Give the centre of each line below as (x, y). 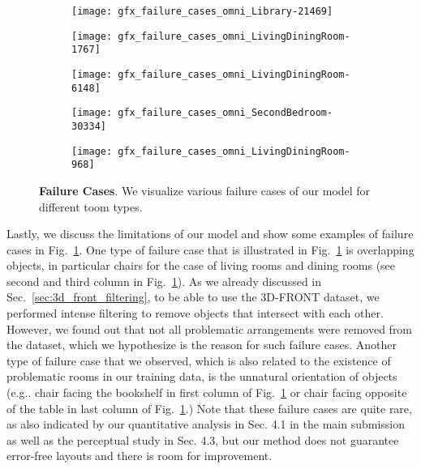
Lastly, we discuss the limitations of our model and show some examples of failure (210, 234)
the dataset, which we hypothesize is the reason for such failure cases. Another (202, 345)
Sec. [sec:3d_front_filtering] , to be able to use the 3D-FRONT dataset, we (193, 297)
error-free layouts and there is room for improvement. (140, 456)
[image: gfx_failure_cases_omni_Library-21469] (202, 11)
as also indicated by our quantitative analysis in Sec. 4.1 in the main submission (206, 424)
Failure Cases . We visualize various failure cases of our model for (205, 190)
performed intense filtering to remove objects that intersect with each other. (195, 313)
